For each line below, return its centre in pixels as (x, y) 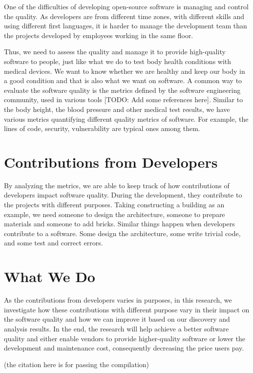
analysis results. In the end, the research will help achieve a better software (116, 328)
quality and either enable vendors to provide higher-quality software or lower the (125, 338)
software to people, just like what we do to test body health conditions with (118, 61)
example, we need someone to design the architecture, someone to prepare (115, 214)
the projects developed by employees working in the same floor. (99, 35)
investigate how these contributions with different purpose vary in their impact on (127, 309)
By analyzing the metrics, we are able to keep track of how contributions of (117, 185)
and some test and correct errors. (53, 243)
